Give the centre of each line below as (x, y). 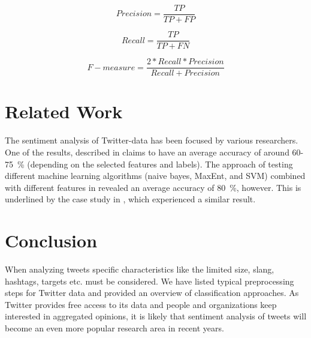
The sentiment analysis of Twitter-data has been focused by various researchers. (152, 140)
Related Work (64, 111)
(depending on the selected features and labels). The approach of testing (160, 164)
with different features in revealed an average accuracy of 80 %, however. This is (153, 187)
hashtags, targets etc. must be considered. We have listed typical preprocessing (150, 281)
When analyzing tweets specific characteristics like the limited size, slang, (140, 269)
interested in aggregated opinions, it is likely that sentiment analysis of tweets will (156, 316)
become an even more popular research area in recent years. (114, 327)
